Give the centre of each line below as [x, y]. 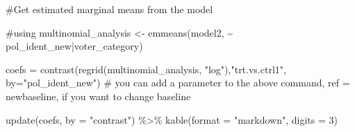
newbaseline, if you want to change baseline [98, 96]
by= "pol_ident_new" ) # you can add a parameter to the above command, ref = [178, 83]
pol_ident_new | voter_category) [74, 46]
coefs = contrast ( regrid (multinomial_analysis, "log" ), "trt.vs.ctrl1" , [146, 69]
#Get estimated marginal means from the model [109, 9]
